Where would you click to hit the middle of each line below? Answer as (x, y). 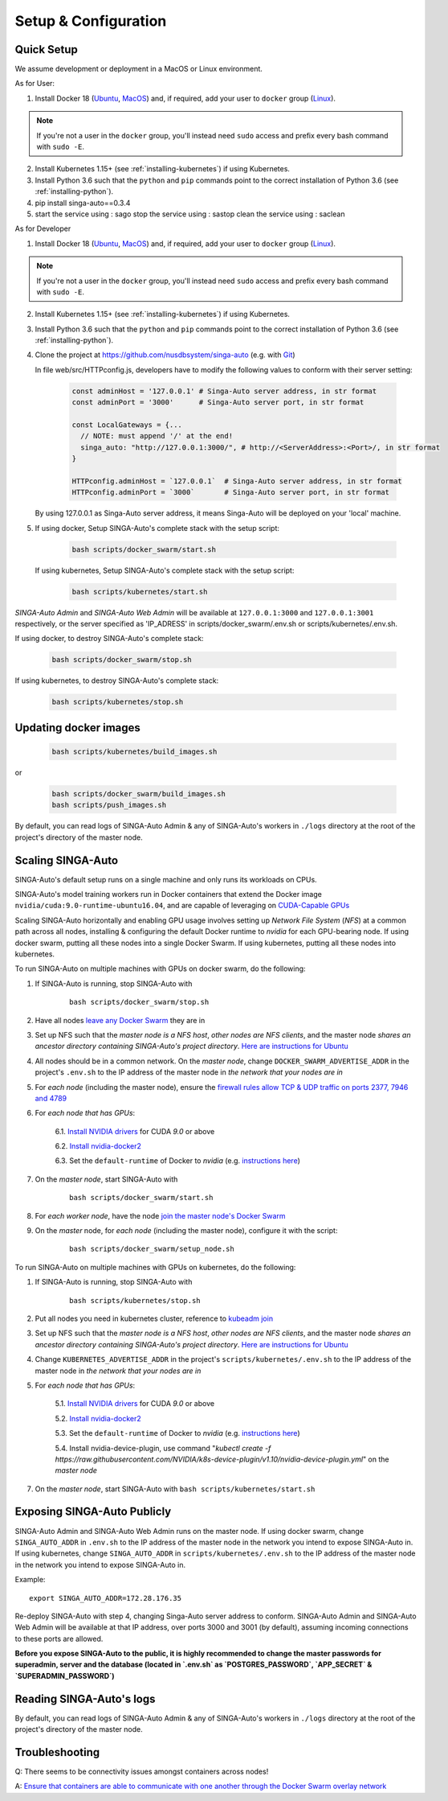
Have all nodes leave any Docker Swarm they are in (120, 1020)
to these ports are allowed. (59, 1639)
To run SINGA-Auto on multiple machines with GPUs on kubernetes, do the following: (155, 1267)
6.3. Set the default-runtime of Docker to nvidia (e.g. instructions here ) (178, 1161)
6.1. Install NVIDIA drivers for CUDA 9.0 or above (135, 1131)
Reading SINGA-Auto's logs (85, 1698)
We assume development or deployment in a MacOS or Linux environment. (138, 69)
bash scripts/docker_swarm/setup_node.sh (152, 1249)
